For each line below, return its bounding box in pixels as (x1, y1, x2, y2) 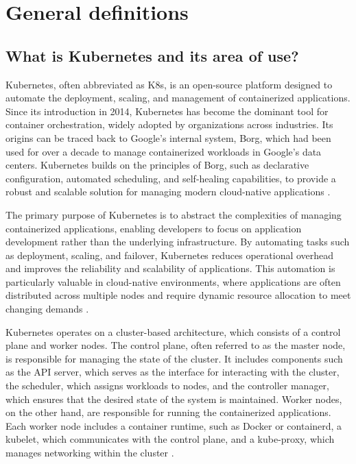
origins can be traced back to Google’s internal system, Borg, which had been (5, 130, 331, 145)
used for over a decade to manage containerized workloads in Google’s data (5, 144, 322, 158)
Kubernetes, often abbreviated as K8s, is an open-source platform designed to (5, 77, 333, 91)
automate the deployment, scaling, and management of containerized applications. (5, 90, 351, 105)
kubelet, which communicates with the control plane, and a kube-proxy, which (5, 432, 335, 446)
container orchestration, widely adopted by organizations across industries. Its (5, 117, 333, 132)
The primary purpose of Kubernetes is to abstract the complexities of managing (5, 207, 342, 221)
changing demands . (5, 302, 89, 316)
